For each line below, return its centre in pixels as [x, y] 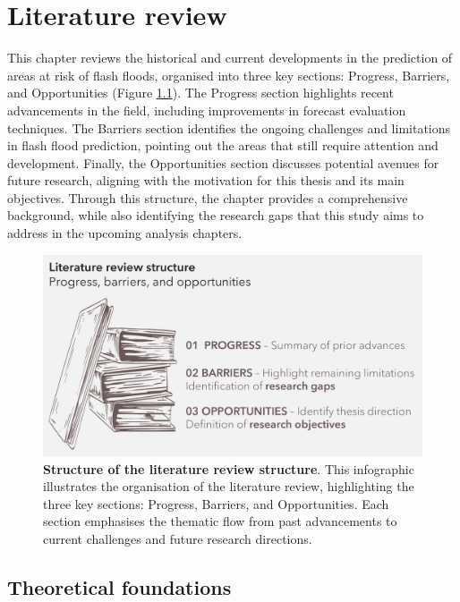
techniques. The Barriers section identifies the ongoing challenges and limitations [229, 127]
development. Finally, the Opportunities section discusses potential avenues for [223, 162]
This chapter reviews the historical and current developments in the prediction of [230, 58]
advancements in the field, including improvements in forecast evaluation [207, 110]
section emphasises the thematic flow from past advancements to [220, 521]
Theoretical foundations [119, 586]
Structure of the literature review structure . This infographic [229, 468]
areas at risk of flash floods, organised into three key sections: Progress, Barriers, [229, 75]
